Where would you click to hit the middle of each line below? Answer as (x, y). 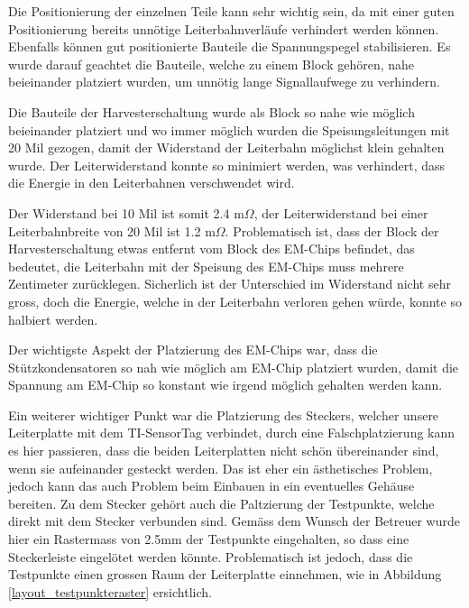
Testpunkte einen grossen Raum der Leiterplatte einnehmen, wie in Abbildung (225, 574)
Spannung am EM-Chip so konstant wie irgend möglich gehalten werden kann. (225, 385)
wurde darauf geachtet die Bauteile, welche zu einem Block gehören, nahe (212, 64)
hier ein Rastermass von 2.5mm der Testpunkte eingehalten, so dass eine (209, 539)
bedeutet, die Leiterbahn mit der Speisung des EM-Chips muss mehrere (206, 266)
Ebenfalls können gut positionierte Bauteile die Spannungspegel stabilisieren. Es (230, 46)
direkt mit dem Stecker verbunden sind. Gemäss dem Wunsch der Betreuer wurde (234, 521)
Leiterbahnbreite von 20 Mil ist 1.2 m (112, 230)
